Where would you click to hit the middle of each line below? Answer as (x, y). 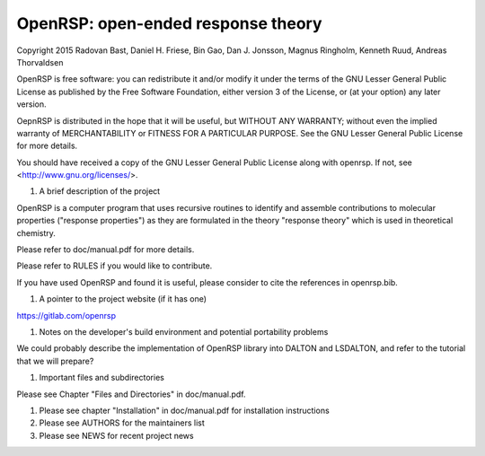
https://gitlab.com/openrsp (66, 315)
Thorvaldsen (40, 62)
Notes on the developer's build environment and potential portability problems (184, 331)
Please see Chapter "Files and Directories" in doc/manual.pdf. (131, 394)
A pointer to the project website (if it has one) (123, 299)
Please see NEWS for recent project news (116, 435)
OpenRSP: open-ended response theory (169, 23)
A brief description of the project (100, 191)
